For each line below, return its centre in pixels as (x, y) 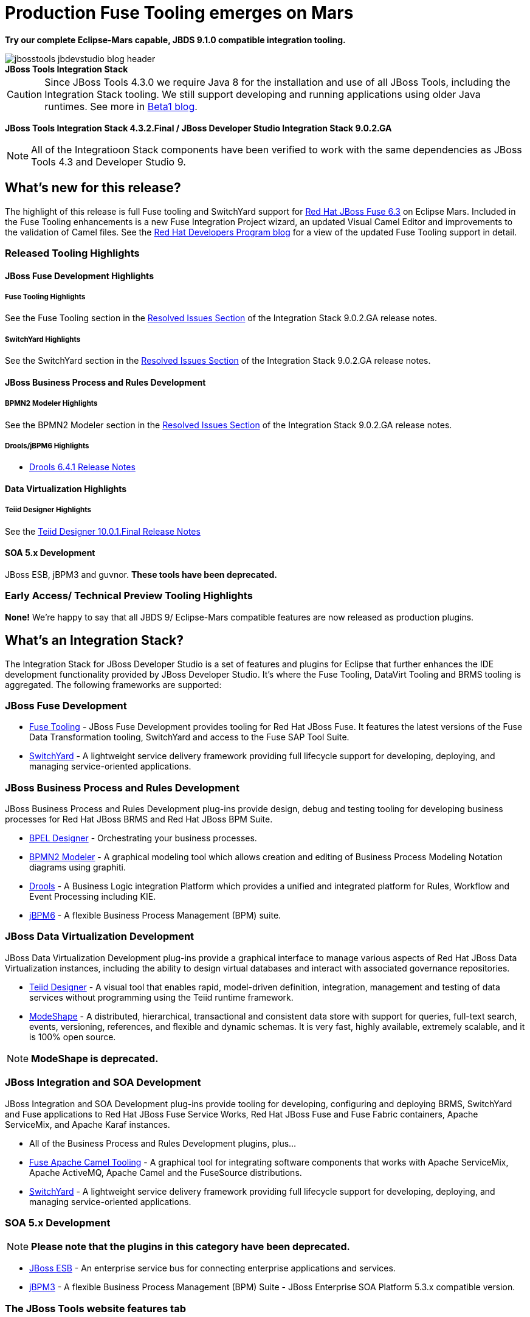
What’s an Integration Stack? (95, 641)
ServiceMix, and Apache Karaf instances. (88, 1124)
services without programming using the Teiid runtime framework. (161, 997)
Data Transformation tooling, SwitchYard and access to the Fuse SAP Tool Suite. (189, 737)
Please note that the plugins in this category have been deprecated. (191, 1247)
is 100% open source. (73, 1037)
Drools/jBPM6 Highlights (47, 446)
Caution (25, 94)
